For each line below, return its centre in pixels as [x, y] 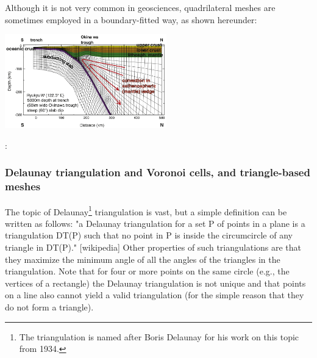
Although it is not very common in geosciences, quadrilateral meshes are [140, 7]
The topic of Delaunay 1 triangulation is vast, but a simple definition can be [146, 210]
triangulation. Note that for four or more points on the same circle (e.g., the [147, 271]
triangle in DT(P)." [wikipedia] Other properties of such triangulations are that [153, 247]
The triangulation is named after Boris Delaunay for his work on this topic [159, 336]
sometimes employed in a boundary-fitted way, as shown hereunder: [131, 19]
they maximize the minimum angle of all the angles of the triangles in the [143, 259]
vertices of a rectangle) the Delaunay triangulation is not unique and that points [155, 283]
